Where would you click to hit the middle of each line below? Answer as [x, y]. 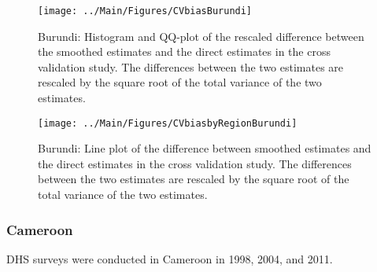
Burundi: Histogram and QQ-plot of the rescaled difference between [201, 36]
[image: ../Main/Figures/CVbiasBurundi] [145, 11]
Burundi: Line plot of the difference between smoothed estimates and [205, 148]
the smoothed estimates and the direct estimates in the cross [184, 51]
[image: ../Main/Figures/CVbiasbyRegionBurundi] [168, 123]
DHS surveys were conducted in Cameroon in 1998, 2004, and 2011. [170, 258]
